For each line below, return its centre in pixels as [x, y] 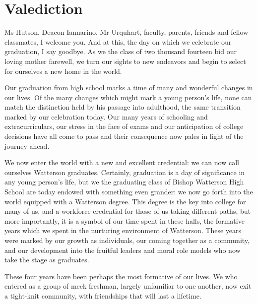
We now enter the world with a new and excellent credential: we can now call [122, 162]
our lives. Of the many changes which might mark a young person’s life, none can [128, 97]
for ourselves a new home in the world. [63, 71]
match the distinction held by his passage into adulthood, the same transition [123, 107]
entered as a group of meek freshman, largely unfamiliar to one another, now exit [128, 286]
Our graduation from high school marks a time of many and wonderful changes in [129, 88]
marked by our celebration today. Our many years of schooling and [106, 116]
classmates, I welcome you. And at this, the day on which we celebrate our [118, 41]
